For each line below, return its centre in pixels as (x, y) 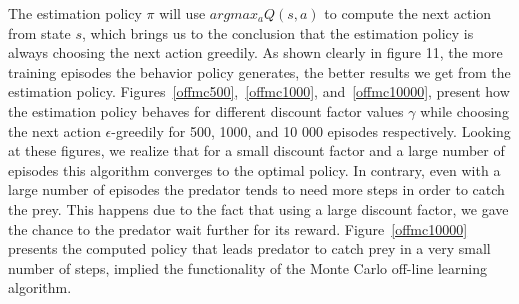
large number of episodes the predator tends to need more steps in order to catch (256, 189)
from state (39, 32)
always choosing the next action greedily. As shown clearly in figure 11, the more (255, 52)
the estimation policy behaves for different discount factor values (206, 110)
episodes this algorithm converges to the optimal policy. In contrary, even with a (254, 169)
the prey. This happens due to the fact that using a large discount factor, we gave (258, 208)
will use (182, 13)
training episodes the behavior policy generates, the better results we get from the (259, 71)
